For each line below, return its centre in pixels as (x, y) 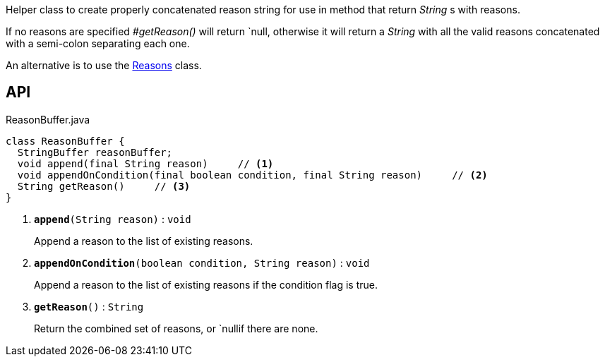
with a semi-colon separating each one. (98, 43)
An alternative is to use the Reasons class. (104, 65)
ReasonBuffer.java (48, 119)
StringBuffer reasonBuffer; (95, 152)
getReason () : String (89, 306)
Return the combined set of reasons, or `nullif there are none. (176, 328)
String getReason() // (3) (104, 186)
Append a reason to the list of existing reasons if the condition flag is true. (206, 284)
